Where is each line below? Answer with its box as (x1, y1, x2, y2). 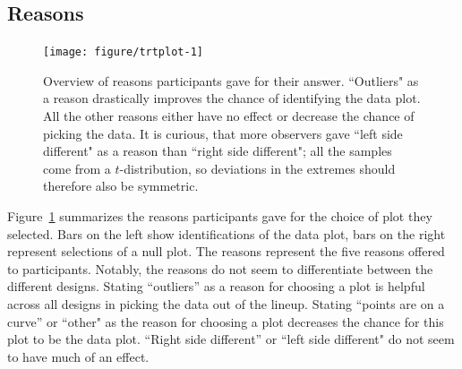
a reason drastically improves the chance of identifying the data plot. (43, 89, 421, 107)
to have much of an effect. (7, 347, 150, 365)
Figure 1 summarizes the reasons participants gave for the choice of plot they (7, 207, 432, 226)
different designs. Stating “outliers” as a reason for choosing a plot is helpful (7, 277, 425, 296)
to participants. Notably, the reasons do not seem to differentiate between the (7, 259, 433, 278)
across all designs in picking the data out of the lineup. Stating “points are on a (7, 294, 445, 313)
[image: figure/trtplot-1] (43, 46, 203, 59)
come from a (43, 159, 111, 177)
